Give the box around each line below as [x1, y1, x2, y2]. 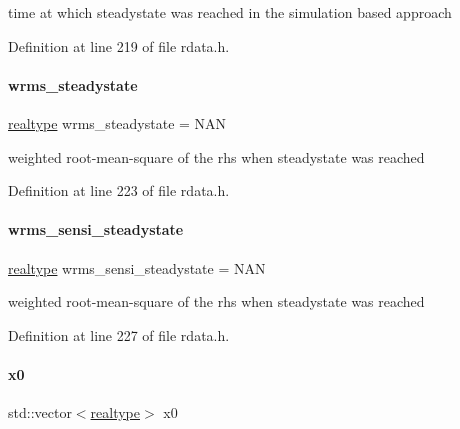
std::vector [8, 402, 72, 423]
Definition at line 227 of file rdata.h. [8, 324, 230, 345]
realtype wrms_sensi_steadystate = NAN [8, 257, 266, 278]
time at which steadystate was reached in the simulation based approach [8, 2, 452, 22]
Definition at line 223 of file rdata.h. [8, 180, 230, 201]
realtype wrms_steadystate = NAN [8, 112, 227, 133]
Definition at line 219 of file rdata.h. [8, 35, 230, 56]
